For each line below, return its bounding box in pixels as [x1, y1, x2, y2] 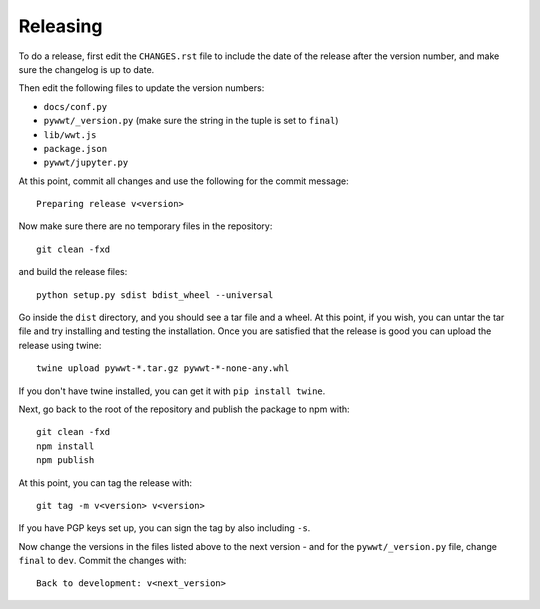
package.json [43, 143, 108, 154]
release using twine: [18, 339, 102, 351]
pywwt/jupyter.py [43, 157, 129, 169]
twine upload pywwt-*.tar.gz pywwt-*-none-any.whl [36, 363, 290, 374]
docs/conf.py [43, 101, 108, 112]
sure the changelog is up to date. [18, 63, 155, 75]
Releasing [18, 15, 103, 37]
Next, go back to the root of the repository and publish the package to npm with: [18, 403, 350, 415]
